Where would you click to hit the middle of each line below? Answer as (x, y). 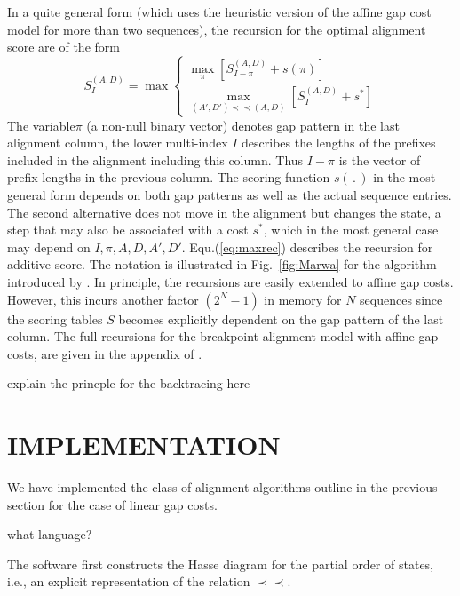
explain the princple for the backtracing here (129, 383)
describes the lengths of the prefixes (339, 143)
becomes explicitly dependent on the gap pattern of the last (281, 318)
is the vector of (380, 159)
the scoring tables (55, 318)
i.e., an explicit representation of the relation (129, 581)
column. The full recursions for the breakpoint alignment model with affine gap (223, 336)
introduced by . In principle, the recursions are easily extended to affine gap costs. (230, 281)
